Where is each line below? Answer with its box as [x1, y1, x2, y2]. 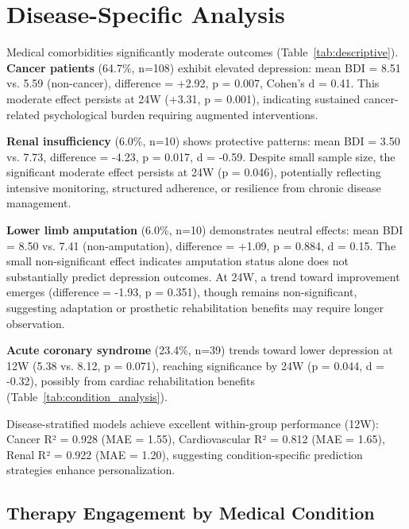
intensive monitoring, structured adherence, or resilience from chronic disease [6, 179, 381, 195]
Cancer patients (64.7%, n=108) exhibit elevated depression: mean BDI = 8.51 [6, 59, 401, 75]
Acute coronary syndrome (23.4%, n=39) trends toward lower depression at [6, 342, 393, 358]
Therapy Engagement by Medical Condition [6, 500, 375, 525]
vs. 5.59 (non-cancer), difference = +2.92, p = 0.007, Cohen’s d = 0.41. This [6, 75, 380, 91]
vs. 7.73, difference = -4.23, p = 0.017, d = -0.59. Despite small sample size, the [6, 148, 395, 164]
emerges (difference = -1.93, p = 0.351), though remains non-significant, [6, 284, 357, 300]
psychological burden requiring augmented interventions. [43, 106, 318, 122]
